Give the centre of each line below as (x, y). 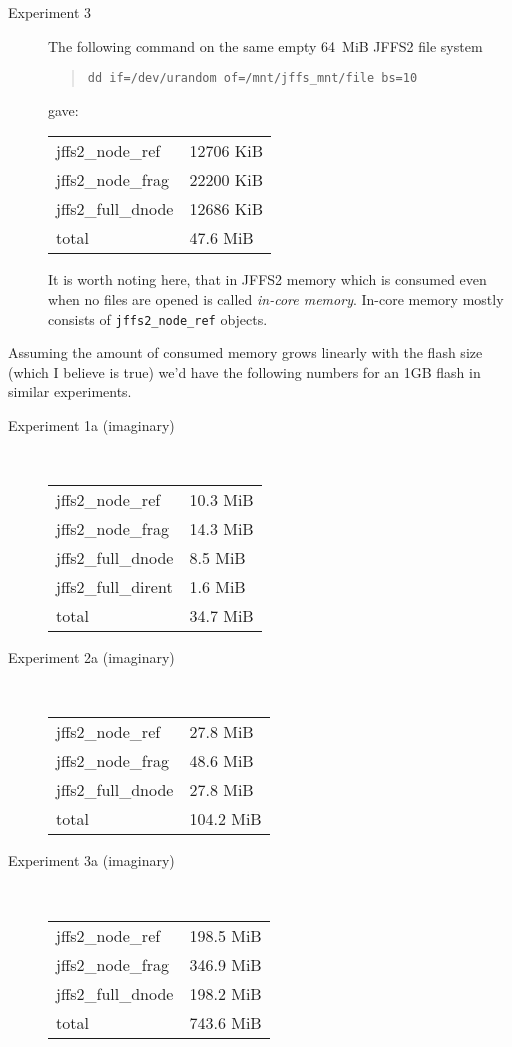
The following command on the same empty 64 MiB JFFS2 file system (265, 45)
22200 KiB (226, 180)
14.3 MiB (221, 529)
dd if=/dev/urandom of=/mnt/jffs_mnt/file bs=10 (252, 78)
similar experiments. (70, 391)
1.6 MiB (217, 587)
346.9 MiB (225, 964)
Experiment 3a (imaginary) (91, 860)
